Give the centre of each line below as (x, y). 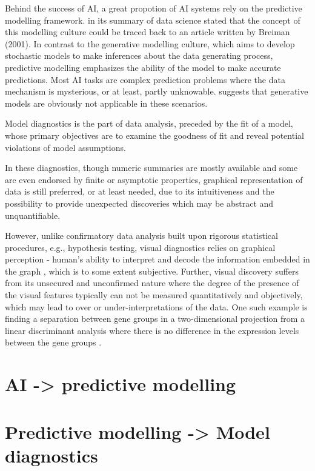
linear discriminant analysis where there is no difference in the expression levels (152, 330)
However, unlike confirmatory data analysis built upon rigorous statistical (141, 235)
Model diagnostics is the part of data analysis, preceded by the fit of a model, (149, 123)
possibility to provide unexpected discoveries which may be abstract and (139, 203)
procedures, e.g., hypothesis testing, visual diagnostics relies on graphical (140, 247)
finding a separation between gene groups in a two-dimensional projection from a (155, 319)
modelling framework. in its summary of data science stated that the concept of (153, 20)
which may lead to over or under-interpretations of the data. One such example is (156, 306)
